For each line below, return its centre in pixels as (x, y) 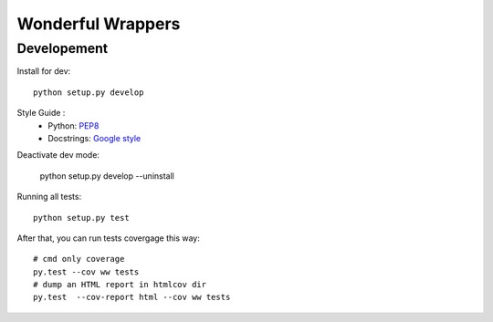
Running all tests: (49, 197)
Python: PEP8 (73, 125)
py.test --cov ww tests (86, 272)
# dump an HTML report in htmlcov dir (120, 285)
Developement (63, 48)
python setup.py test (81, 218)
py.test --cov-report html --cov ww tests (132, 297)
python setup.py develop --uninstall (107, 176)
